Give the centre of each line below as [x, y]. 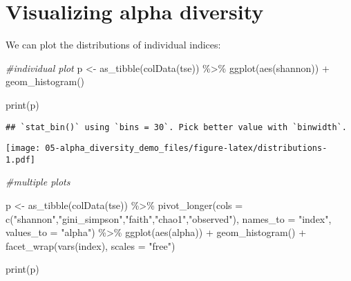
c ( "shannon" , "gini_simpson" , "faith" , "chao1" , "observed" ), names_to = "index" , [169, 218]
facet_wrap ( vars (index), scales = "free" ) [91, 245]
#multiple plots [38, 182]
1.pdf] [20, 160]
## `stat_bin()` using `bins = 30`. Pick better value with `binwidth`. [176, 127]
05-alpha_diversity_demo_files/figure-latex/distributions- [186, 148]
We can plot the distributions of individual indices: [113, 45]
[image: [23, 148]
